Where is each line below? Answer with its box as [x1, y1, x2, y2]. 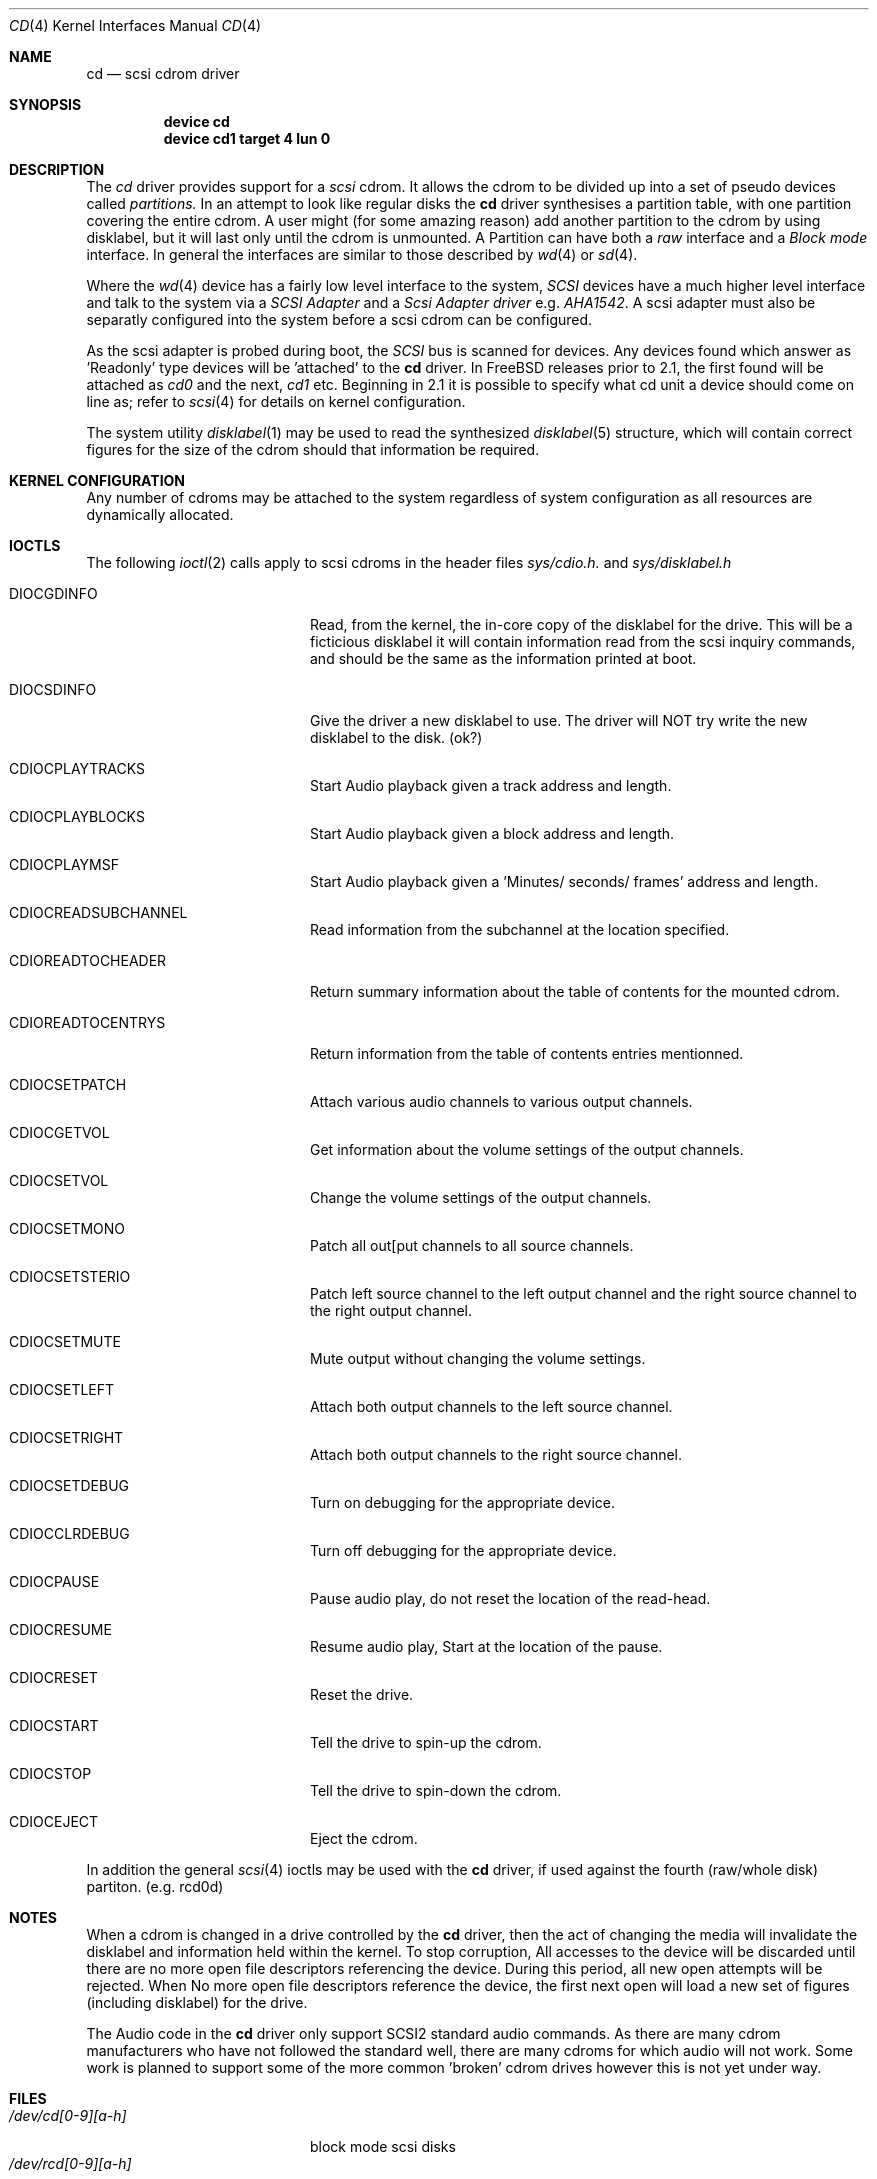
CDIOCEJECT [9, 1813, 99, 1830]
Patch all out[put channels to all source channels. [310, 1237, 634, 1254]
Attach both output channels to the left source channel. [310, 1398, 673, 1415]
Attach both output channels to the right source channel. [310, 1446, 683, 1463]
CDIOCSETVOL [9, 1172, 109, 1189]
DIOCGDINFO [9, 585, 98, 602]
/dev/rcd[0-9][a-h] [9, 2155, 132, 2172]
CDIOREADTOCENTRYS [9, 1014, 166, 1031]
